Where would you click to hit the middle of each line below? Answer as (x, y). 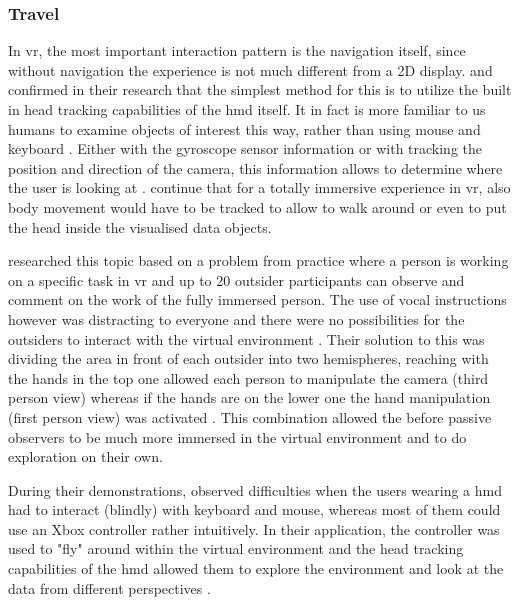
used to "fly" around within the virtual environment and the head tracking (236, 548)
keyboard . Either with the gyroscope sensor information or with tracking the (245, 148)
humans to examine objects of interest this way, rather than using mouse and (244, 128)
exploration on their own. (85, 456)
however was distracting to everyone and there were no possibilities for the (236, 318)
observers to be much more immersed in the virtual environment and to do (237, 436)
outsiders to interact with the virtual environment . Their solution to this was (246, 338)
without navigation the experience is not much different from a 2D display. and (250, 69)
